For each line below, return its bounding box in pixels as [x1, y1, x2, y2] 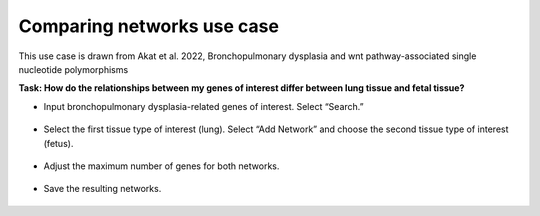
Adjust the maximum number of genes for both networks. [43, 160, 280, 172]
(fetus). [43, 137, 74, 149]
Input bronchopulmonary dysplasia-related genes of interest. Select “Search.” [43, 100, 364, 112]
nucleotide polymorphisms [18, 63, 129, 75]
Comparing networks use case [18, 15, 280, 37]
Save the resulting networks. [43, 183, 162, 195]
